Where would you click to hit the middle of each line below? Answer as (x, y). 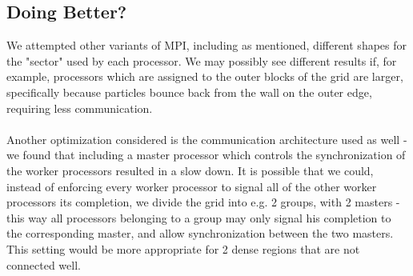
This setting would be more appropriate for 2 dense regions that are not (183, 248)
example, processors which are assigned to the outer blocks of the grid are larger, (205, 76)
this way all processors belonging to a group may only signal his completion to (199, 217)
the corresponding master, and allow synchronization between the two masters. (200, 233)
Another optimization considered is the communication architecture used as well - (207, 139)
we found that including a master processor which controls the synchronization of (206, 155)
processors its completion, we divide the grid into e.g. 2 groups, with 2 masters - (203, 202)
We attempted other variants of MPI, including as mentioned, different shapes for (207, 45)
